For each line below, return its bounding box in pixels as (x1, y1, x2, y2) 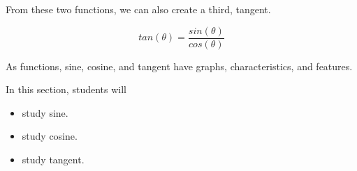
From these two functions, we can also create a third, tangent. (6, 2, 271, 16)
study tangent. (22, 152, 85, 167)
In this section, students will (6, 82, 126, 97)
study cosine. (22, 129, 78, 143)
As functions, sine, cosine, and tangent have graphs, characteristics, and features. (6, 58, 353, 73)
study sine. (22, 105, 68, 120)
